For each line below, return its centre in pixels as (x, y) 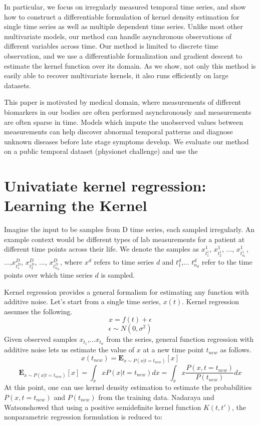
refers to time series (124, 262)
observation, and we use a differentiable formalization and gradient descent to (123, 55)
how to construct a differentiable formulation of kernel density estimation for (122, 16)
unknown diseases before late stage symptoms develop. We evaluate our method (126, 141)
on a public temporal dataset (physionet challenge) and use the (101, 151)
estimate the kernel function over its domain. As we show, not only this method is (130, 65)
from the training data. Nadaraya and (156, 397)
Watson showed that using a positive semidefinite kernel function (103, 407)
